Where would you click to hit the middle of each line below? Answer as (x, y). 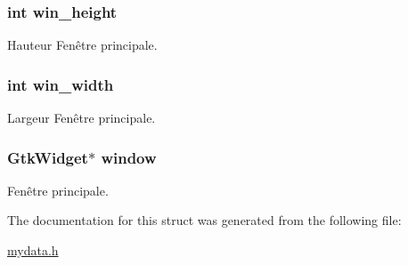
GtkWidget (48, 157)
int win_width (61, 84)
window (129, 157)
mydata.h (33, 250)
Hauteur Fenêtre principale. (82, 45)
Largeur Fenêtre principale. (82, 118)
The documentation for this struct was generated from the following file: (204, 220)
